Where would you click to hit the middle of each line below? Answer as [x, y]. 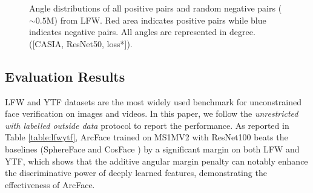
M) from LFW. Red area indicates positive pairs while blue [156, 20]
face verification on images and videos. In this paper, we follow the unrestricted [152, 113]
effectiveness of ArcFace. [50, 184]
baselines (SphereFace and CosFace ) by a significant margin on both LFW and [152, 149]
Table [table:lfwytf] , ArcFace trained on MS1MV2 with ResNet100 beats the [147, 137]
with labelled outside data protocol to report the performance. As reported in [147, 125]
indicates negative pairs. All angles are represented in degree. [142, 32]
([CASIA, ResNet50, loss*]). [81, 43]
